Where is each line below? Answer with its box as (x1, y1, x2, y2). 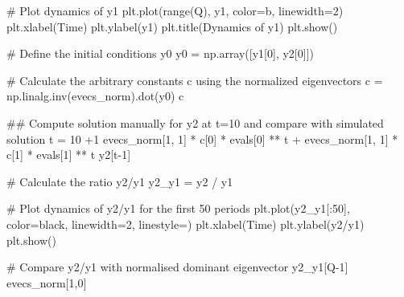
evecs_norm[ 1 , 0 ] (6, 274, 87, 291)
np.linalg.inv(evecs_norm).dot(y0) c (6, 87, 184, 104)
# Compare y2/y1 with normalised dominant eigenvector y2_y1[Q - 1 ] (6, 258, 348, 275)
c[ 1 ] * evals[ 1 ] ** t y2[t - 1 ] (6, 146, 131, 163)
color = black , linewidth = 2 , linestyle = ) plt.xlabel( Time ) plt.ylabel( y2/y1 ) (6, 215, 365, 232)
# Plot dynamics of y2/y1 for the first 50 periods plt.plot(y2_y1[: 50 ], (6, 200, 350, 217)
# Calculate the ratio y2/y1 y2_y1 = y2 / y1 (6, 173, 233, 189)
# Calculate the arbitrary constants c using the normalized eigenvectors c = (6, 71, 383, 88)
